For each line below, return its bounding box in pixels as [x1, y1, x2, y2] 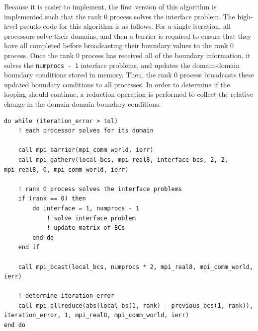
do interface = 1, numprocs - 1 [32, 204, 140, 212]
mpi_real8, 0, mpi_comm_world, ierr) [4, 166, 129, 173]
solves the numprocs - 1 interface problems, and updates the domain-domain [4, 60, 240, 70]
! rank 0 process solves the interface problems [18, 185, 182, 193]
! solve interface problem [46, 214, 136, 222]
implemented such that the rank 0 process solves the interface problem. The [4, 11, 235, 21]
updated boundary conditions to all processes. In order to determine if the [4, 79, 230, 89]
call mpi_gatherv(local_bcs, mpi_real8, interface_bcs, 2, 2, [18, 156, 229, 163]
